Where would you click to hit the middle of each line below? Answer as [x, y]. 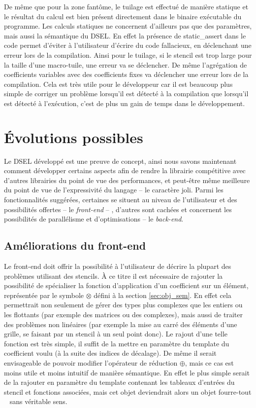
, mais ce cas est [209, 362]
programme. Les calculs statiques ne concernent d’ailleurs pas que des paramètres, [128, 26]
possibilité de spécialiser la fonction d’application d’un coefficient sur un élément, [126, 285]
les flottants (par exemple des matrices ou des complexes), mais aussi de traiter [123, 314]
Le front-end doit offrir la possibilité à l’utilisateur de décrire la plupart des [118, 266]
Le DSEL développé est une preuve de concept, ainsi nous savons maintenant [120, 161]
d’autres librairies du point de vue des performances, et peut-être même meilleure [127, 180]
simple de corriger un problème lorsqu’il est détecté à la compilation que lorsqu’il [126, 93]
